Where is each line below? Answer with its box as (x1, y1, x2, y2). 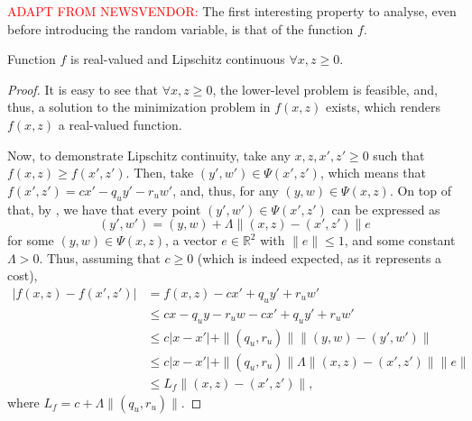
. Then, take (125, 163, 194, 182)
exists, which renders (325, 97, 441, 116)
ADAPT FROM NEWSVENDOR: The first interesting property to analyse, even (7, 2, 457, 20)
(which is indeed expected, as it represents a (197, 248, 442, 267)
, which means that (319, 163, 426, 182)
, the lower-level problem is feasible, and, (212, 79, 438, 98)
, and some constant (344, 231, 456, 250)
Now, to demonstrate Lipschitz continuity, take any (7, 145, 291, 164)
